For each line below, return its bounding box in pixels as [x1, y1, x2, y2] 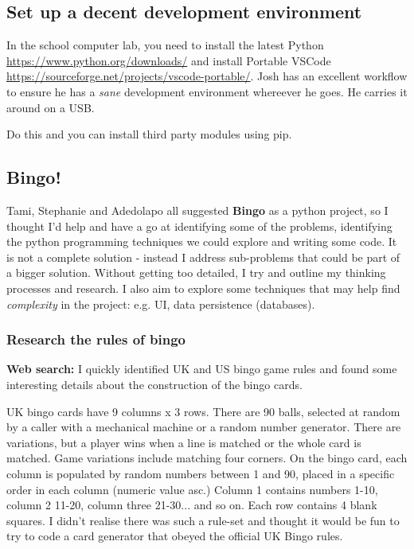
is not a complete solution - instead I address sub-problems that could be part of [6, 248, 400, 265]
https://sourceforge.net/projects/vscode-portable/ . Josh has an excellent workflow [6, 68, 408, 84]
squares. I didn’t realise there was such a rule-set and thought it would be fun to [6, 512, 400, 528]
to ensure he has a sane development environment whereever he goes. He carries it [6, 83, 408, 99]
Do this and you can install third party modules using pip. [6, 126, 292, 142]
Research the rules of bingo [6, 329, 186, 349]
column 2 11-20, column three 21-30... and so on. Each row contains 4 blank [6, 496, 377, 513]
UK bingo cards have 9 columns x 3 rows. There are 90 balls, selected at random [6, 403, 400, 419]
